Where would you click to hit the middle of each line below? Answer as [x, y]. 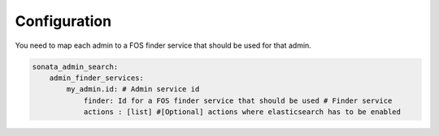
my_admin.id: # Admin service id [133, 89]
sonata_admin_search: [75, 66]
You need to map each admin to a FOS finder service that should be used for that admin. [163, 45]
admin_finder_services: [96, 78]
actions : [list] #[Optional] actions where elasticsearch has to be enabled [242, 112]
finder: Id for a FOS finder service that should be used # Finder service [238, 100]
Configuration [63, 21]
